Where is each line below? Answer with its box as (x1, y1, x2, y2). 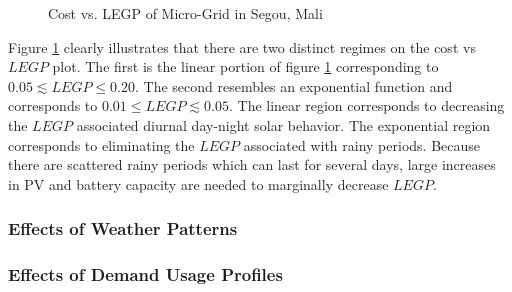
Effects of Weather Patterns (8, 216, 238, 241)
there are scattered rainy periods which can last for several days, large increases (8, 154, 496, 175)
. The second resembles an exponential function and (135, 75, 453, 96)
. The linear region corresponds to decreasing (228, 95, 505, 116)
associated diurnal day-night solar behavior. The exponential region (76, 114, 491, 135)
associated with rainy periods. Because (243, 134, 480, 155)
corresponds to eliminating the (8, 134, 195, 155)
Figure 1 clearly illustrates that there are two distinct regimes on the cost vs (8, 36, 476, 57)
